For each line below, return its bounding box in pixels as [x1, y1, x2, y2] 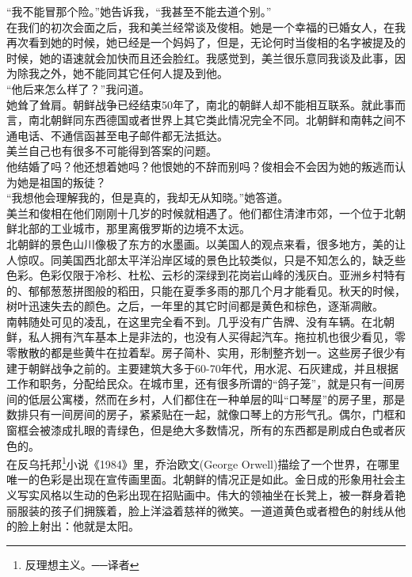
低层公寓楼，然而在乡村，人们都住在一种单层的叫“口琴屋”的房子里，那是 [28, 390, 406, 407]
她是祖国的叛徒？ [17, 173, 106, 190]
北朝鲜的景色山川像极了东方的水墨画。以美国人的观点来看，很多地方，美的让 [6, 235, 406, 252]
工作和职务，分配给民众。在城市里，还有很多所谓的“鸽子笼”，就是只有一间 [6, 375, 395, 392]
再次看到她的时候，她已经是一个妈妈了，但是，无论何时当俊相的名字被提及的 [6, 34, 406, 51]
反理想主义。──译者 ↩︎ [25, 556, 139, 572]
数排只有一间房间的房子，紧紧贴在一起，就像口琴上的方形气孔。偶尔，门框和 [6, 406, 406, 423]
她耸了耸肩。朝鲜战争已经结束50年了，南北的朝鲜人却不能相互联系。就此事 [6, 96, 395, 112]
